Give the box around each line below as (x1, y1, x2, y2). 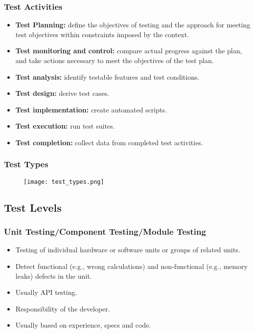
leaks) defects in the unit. (15, 270, 92, 281)
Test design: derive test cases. (15, 88, 110, 98)
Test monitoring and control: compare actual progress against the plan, (15, 45, 242, 56)
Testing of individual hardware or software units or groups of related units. (15, 244, 240, 255)
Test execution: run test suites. (15, 121, 115, 131)
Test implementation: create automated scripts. (15, 104, 167, 114)
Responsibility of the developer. (15, 303, 110, 313)
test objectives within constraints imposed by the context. (15, 29, 189, 39)
